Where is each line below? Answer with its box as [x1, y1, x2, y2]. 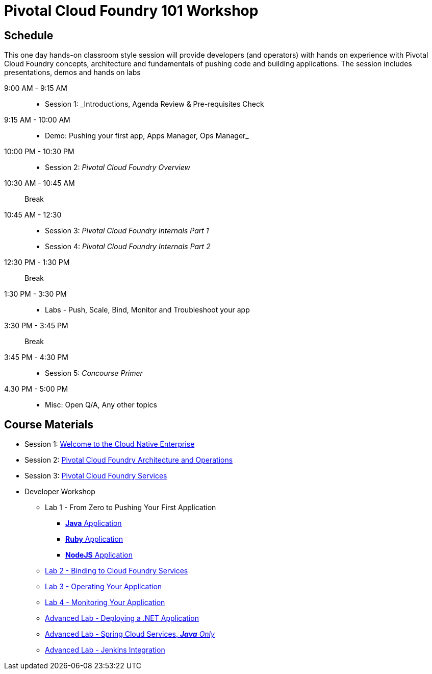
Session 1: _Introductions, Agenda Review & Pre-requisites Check [45, 100, 264, 109]
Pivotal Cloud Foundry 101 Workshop [4, 2, 259, 19]
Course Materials [4, 418, 94, 431]
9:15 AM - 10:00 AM [4, 115, 70, 125]
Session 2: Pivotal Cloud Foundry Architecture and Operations [24, 455, 233, 465]
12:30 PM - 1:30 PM [4, 258, 70, 267]
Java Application [65, 519, 122, 528]
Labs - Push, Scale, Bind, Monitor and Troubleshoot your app [45, 305, 250, 315]
